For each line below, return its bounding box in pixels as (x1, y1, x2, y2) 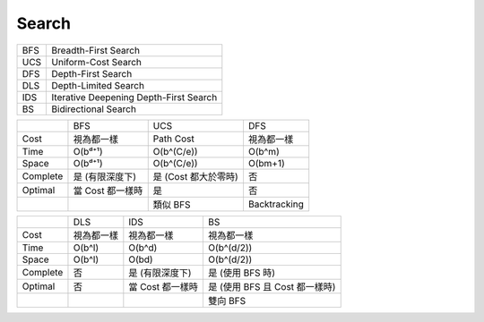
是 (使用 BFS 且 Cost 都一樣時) (207, 280, 336, 292)
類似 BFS (152, 198, 192, 210)
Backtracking (247, 198, 305, 210)
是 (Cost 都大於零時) (152, 170, 238, 182)
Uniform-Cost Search (51, 55, 143, 68)
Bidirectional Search (51, 103, 136, 115)
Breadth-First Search (51, 44, 141, 56)
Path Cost (152, 132, 194, 145)
